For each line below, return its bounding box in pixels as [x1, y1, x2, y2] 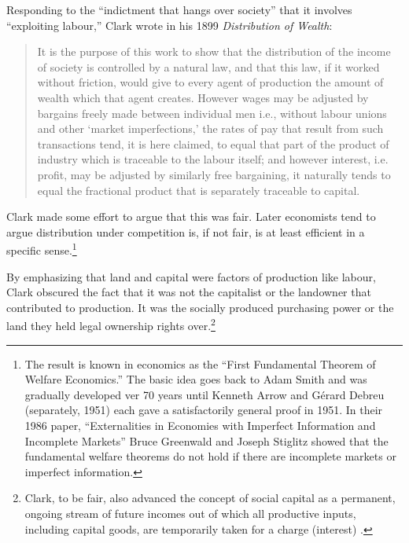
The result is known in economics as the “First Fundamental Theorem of [24, 355, 376, 372]
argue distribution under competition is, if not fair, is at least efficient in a [6, 223, 365, 240]
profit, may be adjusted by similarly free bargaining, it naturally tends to [37, 166, 391, 182]
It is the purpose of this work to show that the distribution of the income [37, 43, 391, 60]
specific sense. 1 [6, 240, 77, 258]
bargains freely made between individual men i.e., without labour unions [37, 105, 387, 121]
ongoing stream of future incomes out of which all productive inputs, [24, 504, 356, 521]
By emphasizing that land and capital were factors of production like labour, [6, 268, 376, 284]
